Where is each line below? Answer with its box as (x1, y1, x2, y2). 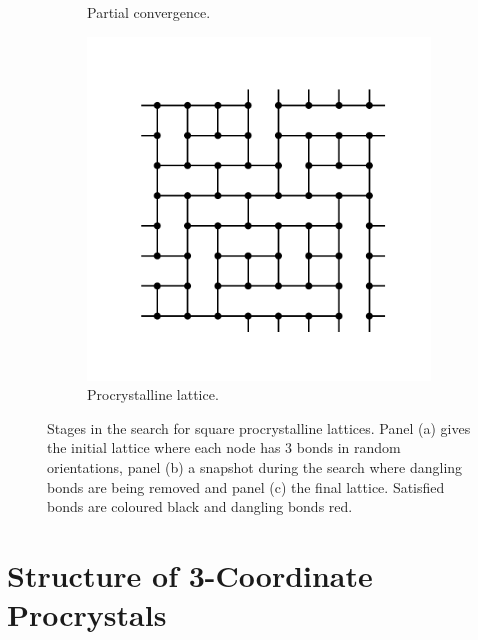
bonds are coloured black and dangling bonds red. (47, 496, 353, 517)
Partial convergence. (87, 2, 211, 22)
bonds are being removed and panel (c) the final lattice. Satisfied (47, 476, 445, 497)
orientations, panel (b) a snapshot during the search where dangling (47, 456, 463, 477)
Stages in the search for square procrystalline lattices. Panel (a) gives (47, 417, 471, 438)
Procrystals (7, 594, 167, 635)
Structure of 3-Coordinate (7, 554, 373, 595)
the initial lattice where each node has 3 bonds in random (47, 437, 401, 458)
